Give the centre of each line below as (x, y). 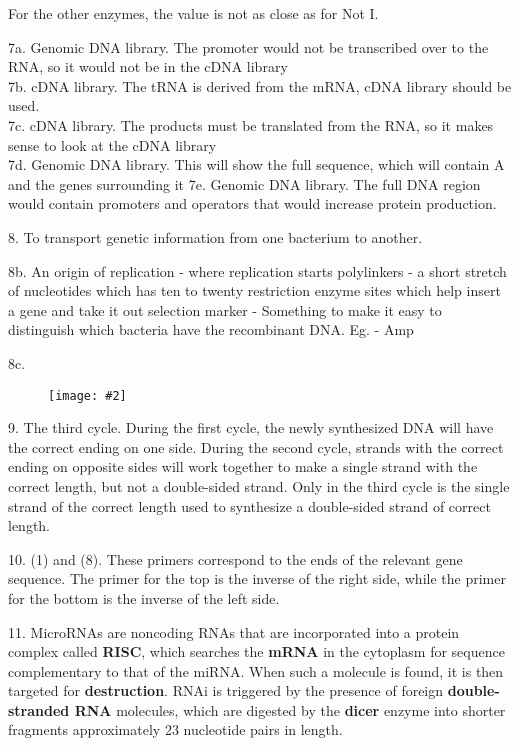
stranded (39, 709)
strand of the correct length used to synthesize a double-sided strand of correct (249, 505)
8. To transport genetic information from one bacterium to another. (215, 236)
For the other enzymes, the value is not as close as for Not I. (193, 13)
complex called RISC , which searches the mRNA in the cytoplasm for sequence (256, 651)
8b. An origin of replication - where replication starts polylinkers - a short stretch (257, 270)
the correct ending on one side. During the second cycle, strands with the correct (256, 446)
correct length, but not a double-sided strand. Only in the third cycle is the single (259, 485)
